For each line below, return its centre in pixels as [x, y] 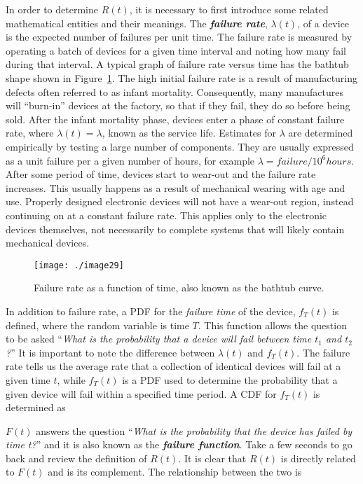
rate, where [30, 133]
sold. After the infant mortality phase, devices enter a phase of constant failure [175, 119]
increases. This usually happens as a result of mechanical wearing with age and [176, 187]
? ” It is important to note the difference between [110, 352]
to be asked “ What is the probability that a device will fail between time [159, 339]
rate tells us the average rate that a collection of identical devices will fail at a [173, 366]
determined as [36, 407]
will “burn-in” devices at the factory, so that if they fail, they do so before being [178, 105]
